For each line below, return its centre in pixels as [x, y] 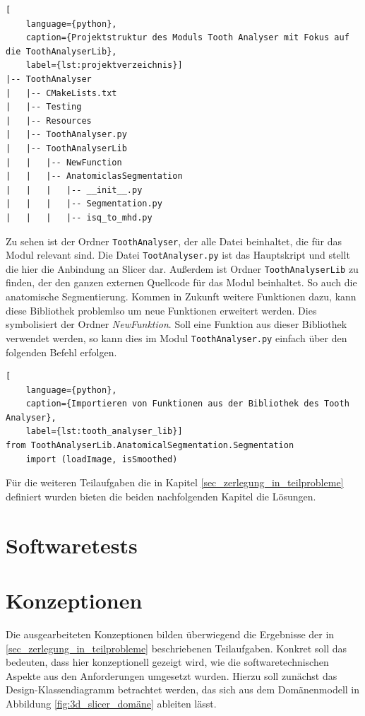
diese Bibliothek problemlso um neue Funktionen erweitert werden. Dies [161, 310]
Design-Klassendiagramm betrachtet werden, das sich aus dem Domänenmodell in [183, 689]
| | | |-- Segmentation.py [84, 204]
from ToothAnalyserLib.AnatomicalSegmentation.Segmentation [150, 446]
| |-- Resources [49, 121]
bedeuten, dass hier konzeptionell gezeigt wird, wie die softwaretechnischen [167, 662]
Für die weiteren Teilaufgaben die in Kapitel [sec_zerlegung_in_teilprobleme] [175, 482]
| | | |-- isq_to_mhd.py [79, 217]
